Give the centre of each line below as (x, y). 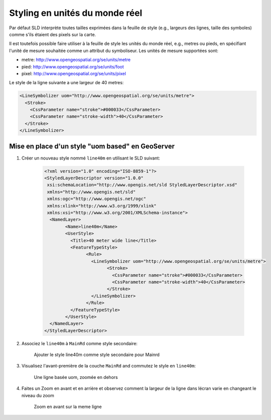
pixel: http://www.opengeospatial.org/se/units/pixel (74, 73)
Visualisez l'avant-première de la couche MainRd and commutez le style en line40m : (109, 366)
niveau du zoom (38, 395)
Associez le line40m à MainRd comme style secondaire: (80, 343)
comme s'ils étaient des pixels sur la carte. (53, 34)
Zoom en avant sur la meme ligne (68, 407)
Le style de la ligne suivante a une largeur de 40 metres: (66, 83)
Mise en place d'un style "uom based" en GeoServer (92, 146)
